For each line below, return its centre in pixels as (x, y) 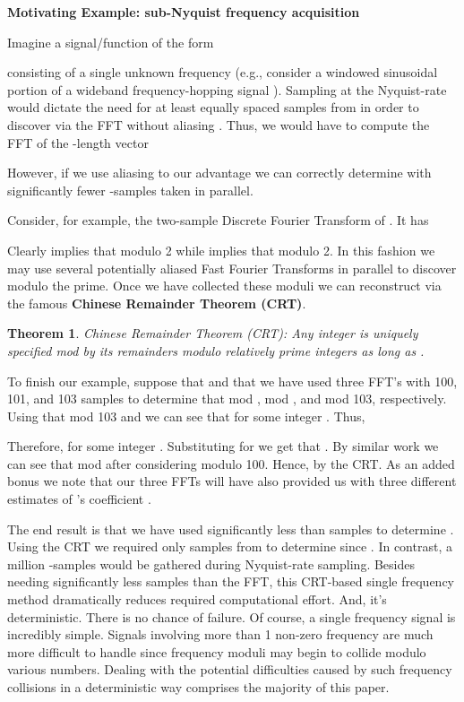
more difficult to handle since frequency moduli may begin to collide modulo (217, 651)
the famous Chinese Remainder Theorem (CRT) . (157, 303)
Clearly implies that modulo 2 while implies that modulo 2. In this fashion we (221, 250)
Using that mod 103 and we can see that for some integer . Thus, (186, 416)
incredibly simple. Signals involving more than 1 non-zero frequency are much (220, 634)
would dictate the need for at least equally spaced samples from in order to (213, 107)
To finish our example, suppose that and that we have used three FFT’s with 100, (232, 381)
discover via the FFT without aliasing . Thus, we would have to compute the (219, 124)
